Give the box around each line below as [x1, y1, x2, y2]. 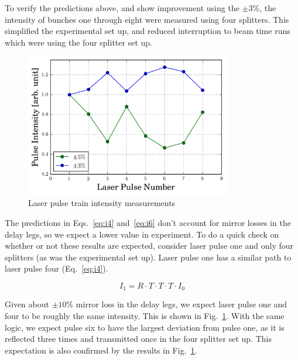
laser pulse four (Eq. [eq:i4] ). [5, 262, 108, 275]
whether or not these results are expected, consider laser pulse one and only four [5, 239, 294, 252]
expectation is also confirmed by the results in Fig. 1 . [5, 344, 197, 356]
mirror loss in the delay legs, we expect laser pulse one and [76, 298, 287, 310]
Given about [5, 298, 49, 310]
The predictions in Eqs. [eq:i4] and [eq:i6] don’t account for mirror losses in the [5, 217, 291, 229]
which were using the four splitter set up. [5, 36, 152, 48]
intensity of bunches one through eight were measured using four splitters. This [5, 13, 289, 25]
